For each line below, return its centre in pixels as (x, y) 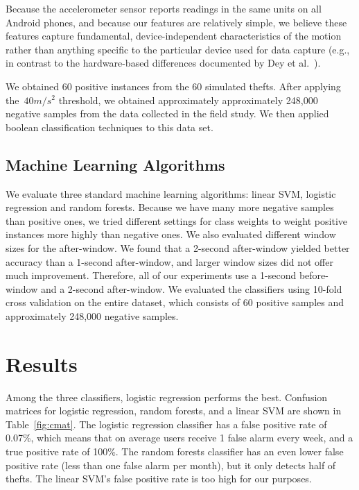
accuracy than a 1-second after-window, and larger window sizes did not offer (169, 261)
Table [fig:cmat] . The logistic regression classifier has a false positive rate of (166, 424)
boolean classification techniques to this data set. (110, 127)
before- (314, 275)
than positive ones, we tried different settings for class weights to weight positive (177, 220)
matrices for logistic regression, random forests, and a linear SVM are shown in (174, 411)
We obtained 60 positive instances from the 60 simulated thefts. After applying (173, 86)
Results (42, 363)
